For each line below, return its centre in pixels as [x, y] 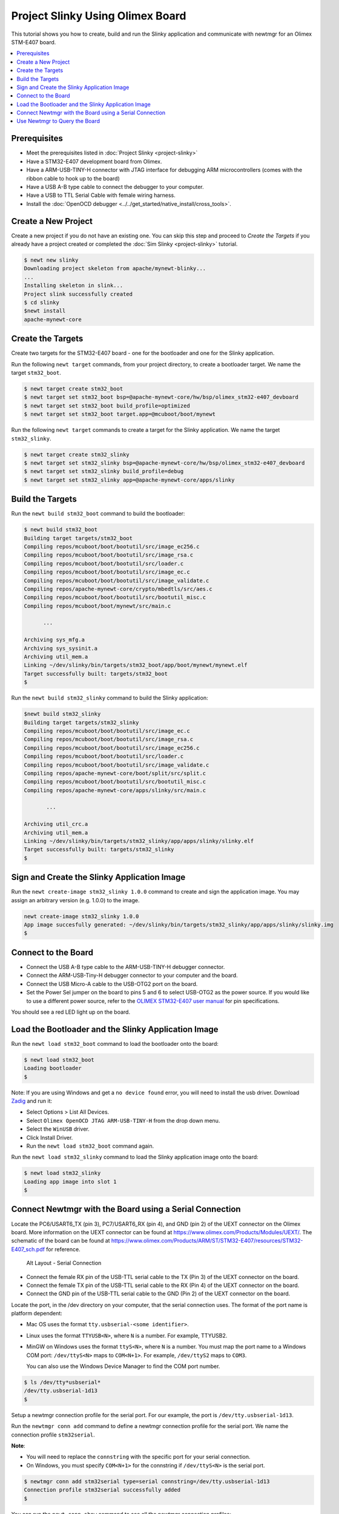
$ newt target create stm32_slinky [77, 455]
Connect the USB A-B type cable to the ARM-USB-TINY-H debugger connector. [126, 967]
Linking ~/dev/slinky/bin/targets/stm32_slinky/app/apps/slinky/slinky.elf [139, 841]
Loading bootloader [53, 1068]
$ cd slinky [42, 302]
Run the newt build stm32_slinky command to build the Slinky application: [110, 698]
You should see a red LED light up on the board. [71, 1012]
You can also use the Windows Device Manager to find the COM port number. [123, 1366]
